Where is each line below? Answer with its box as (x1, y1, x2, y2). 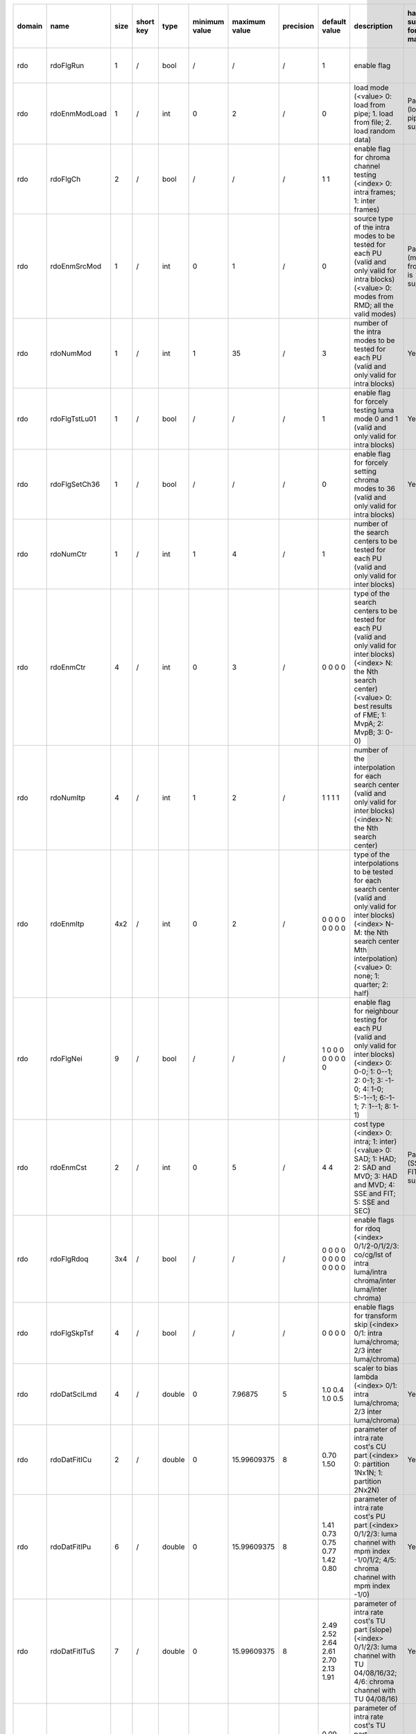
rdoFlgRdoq (50, 1254, 89, 1264)
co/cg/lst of (354, 1250, 392, 1259)
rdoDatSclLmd (50, 1389, 97, 1399)
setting (354, 467, 377, 476)
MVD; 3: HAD (354, 1171, 398, 1181)
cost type (354, 1119, 385, 1128)
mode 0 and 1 (354, 414, 399, 423)
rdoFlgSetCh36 (50, 479, 101, 489)
